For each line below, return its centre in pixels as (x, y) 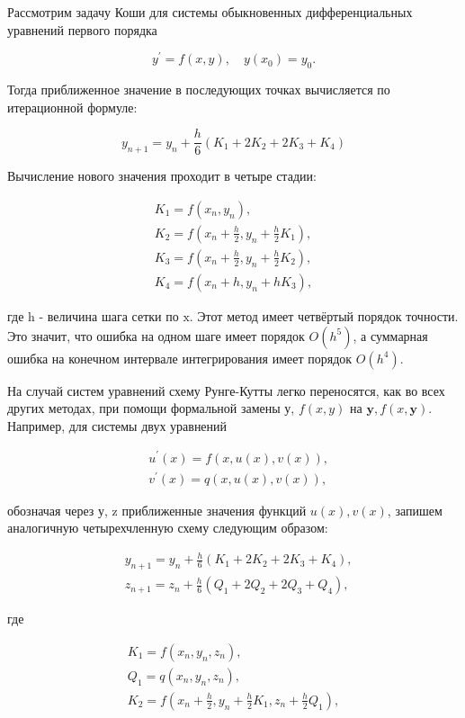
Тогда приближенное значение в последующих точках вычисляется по (199, 90)
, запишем (415, 510)
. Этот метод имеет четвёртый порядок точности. (324, 316)
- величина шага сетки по (109, 316)
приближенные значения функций (214, 510)
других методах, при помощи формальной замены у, (151, 408)
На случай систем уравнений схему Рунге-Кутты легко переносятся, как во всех (226, 390)
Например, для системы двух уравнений (117, 425)
